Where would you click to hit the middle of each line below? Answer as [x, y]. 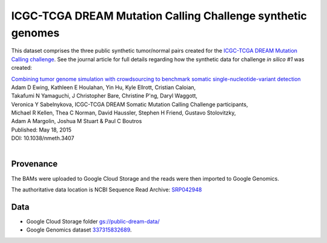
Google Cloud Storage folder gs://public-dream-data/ [93, 221]
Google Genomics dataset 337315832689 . [79, 230]
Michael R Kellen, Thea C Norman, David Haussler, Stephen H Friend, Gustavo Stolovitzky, [124, 113]
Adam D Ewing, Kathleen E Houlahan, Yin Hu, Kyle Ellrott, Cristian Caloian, [104, 87]
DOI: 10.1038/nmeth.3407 [43, 138]
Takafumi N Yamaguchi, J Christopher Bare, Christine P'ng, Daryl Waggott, [104, 96]
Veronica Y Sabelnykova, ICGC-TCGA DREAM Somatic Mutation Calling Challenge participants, [130, 104]
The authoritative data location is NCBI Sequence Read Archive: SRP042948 [107, 189]
